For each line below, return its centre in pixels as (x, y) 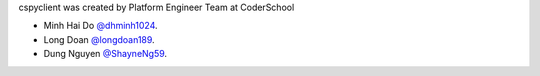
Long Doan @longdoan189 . (99, 39)
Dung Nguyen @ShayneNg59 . (105, 54)
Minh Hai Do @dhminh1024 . (101, 26)
